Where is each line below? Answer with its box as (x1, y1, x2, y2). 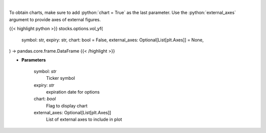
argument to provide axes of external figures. (9, 16, 101, 22)
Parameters (21, 57, 46, 63)
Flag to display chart (46, 102, 88, 108)
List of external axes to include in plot (46, 116, 123, 123)
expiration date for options (46, 89, 100, 95)
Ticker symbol (46, 75, 75, 81)
